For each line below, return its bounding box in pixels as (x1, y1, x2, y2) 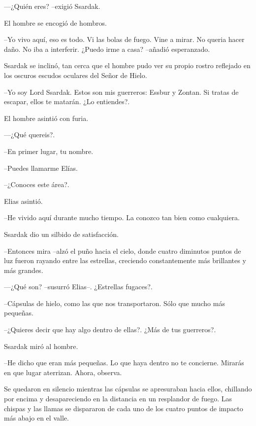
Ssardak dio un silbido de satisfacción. (4, 229, 119, 239)
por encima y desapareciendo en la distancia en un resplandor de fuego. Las (4, 393, 232, 404)
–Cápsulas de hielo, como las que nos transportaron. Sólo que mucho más (4, 298, 225, 308)
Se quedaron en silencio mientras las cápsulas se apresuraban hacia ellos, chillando (4, 384, 252, 394)
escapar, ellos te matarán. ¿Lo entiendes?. (4, 96, 130, 107)
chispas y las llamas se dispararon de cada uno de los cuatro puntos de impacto (4, 403, 243, 413)
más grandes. (4, 265, 43, 275)
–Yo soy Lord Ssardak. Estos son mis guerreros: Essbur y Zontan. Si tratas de (4, 86, 239, 97)
